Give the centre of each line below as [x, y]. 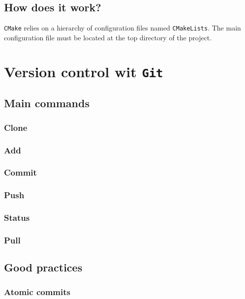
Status [17, 218]
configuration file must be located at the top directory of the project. [108, 37]
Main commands [47, 103]
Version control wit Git [84, 71]
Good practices [43, 267]
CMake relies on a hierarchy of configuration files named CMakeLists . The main [122, 28]
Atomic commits [37, 291]
